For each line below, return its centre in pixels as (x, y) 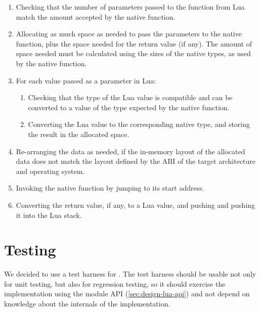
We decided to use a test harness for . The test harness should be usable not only (130, 274)
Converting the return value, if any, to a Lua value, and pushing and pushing (136, 205)
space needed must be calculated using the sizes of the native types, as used (133, 53)
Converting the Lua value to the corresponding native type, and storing (139, 124)
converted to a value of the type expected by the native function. (129, 107)
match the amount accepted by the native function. (96, 16)
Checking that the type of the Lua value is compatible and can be (130, 97)
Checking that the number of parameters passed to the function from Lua (130, 7)
